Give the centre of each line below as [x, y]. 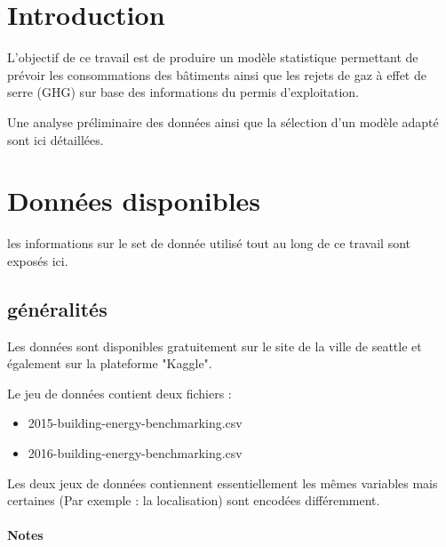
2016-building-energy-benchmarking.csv [135, 452]
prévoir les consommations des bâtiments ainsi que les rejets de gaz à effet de [217, 74]
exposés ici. [38, 260]
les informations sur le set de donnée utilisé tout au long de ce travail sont [209, 243]
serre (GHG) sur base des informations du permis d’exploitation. [183, 92]
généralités [57, 308]
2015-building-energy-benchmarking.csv [135, 423]
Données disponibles [134, 201]
